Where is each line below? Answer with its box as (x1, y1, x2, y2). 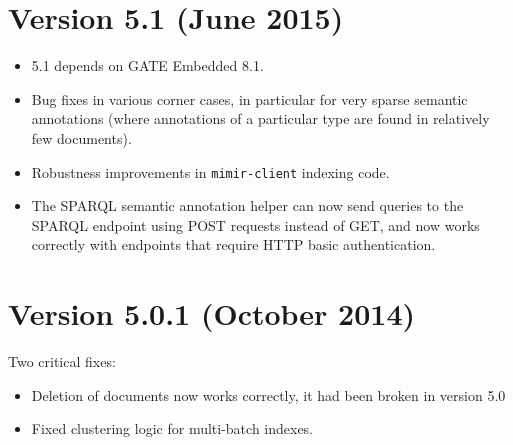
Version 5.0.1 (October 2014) (8, 293, 416, 334)
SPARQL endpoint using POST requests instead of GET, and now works (31, 214, 480, 235)
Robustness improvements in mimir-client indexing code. (31, 161, 390, 182)
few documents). (31, 127, 132, 148)
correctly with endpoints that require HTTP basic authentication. (31, 234, 436, 255)
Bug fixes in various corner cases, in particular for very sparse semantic (31, 88, 468, 109)
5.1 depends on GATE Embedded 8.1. (31, 55, 264, 76)
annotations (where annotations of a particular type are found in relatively (31, 108, 490, 129)
